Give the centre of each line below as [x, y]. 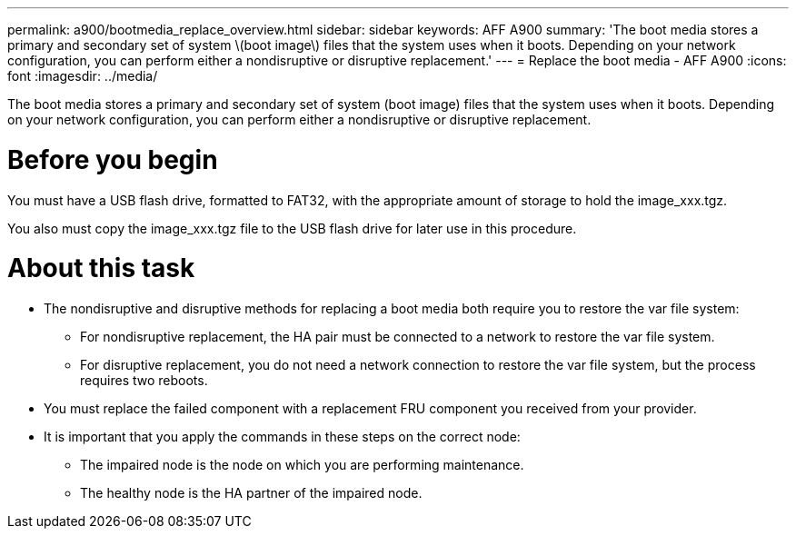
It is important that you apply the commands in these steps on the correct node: [282, 437]
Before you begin [113, 159]
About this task [101, 268]
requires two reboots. [144, 380]
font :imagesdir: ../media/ [83, 76]
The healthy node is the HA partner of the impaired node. [251, 493]
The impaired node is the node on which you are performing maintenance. [302, 465]
